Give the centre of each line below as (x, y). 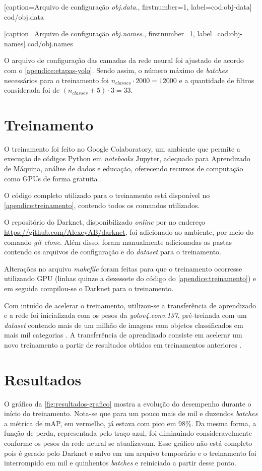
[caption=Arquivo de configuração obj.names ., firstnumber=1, (100, 33)
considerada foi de (32, 90)
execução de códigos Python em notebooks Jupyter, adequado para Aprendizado (127, 158)
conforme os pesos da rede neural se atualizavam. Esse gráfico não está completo (128, 443)
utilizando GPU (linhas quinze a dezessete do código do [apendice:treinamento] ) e (130, 278)
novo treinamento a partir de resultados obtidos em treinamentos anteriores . (123, 344)
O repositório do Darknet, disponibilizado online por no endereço (105, 222)
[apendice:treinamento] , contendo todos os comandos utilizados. (102, 205)
